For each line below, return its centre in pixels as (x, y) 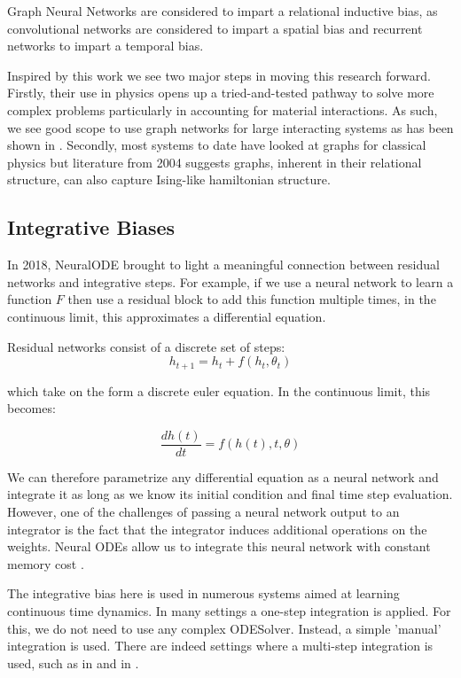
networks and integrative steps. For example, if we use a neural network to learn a (230, 281)
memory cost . (46, 563)
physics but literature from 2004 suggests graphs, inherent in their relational (215, 162)
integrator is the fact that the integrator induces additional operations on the (217, 529)
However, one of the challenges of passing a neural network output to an (203, 511)
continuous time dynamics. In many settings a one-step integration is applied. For (229, 610)
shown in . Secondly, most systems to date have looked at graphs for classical (217, 145)
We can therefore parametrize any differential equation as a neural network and (223, 476)
